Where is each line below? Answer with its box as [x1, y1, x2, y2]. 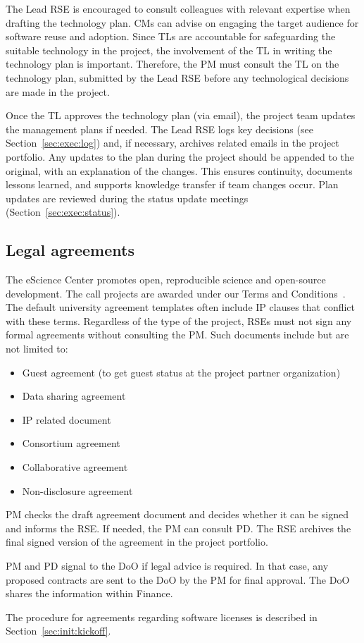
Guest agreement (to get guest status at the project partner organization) [22, 365, 341, 379]
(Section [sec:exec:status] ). [6, 204, 120, 219]
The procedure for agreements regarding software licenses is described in [6, 609, 318, 624]
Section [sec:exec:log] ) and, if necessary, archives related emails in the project [6, 135, 339, 150]
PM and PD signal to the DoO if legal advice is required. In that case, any [6, 558, 329, 573]
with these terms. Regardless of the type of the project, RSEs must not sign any [6, 313, 352, 328]
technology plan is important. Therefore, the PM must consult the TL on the [6, 56, 339, 71]
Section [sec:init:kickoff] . [6, 623, 111, 638]
